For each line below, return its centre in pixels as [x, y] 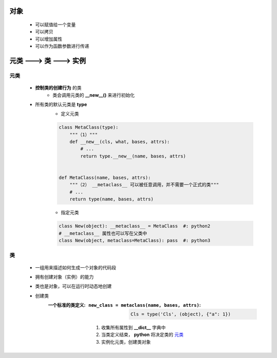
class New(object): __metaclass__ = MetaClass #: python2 [134, 226]
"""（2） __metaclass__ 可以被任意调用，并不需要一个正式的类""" [144, 185]
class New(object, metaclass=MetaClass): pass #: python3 [134, 240]
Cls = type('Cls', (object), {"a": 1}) [181, 314]
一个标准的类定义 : [67, 305]
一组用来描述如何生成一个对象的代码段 [76, 267]
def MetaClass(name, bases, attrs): [105, 178]
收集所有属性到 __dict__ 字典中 [134, 328]
